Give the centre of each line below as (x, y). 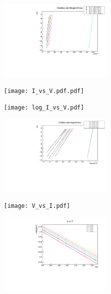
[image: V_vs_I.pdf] (37, 206)
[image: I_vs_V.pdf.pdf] (44, 91)
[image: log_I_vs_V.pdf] (44, 108)
